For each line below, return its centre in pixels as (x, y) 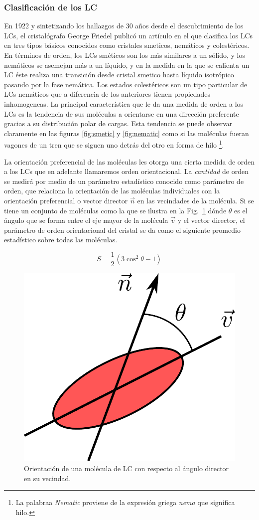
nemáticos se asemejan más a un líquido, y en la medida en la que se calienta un (127, 65)
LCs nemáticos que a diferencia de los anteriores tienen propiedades (107, 94)
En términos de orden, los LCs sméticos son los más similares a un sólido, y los (125, 55)
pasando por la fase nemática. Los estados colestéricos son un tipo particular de (126, 84)
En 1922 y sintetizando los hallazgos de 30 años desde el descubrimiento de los (124, 26)
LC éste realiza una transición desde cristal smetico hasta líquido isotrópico (119, 75)
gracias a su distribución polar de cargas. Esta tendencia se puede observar (118, 123)
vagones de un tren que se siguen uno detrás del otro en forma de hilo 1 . (114, 144)
